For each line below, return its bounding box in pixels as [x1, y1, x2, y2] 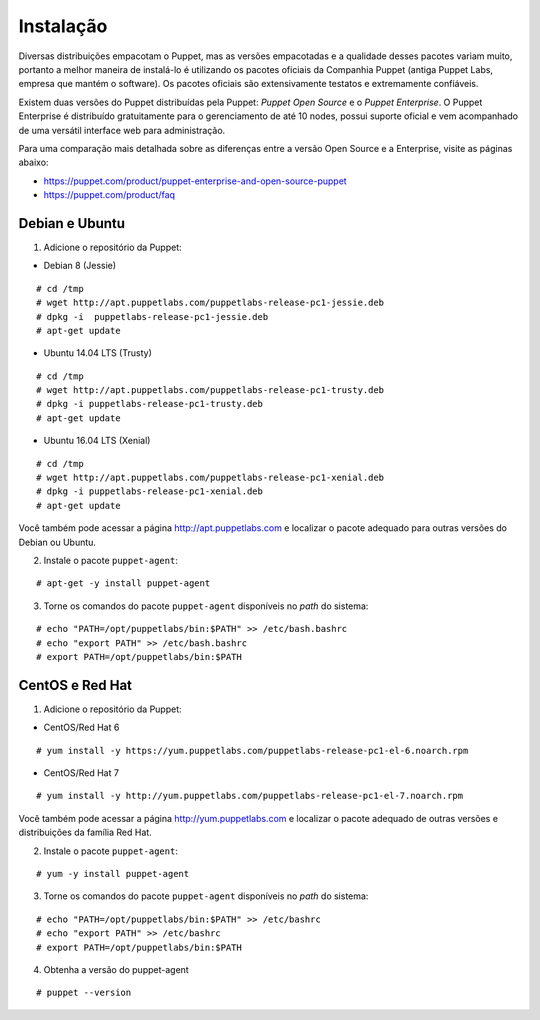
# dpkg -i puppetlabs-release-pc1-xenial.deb [36, 486, 264, 497]
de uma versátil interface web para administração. [18, 124, 226, 136]
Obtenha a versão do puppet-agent [43, 963, 189, 975]
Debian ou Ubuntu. [18, 536, 97, 548]
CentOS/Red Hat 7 [43, 767, 120, 779]
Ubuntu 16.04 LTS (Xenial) [43, 435, 151, 447]
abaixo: [18, 156, 49, 169]
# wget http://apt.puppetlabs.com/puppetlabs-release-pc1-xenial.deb [36, 472, 385, 484]
